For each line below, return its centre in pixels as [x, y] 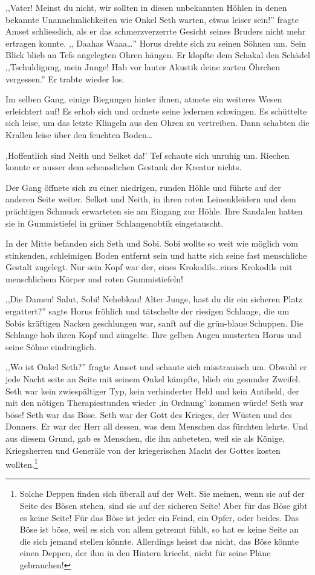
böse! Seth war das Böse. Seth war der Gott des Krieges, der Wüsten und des [149, 414]
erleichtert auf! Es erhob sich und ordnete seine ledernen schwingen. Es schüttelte [156, 111]
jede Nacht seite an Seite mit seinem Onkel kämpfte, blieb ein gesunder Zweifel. [153, 379]
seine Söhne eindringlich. [51, 346]
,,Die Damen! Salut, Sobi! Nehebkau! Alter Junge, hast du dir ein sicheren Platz [154, 299]
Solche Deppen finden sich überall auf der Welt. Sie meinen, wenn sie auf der [162, 494]
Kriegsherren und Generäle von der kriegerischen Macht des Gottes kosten [143, 450]
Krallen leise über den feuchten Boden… [79, 134]
